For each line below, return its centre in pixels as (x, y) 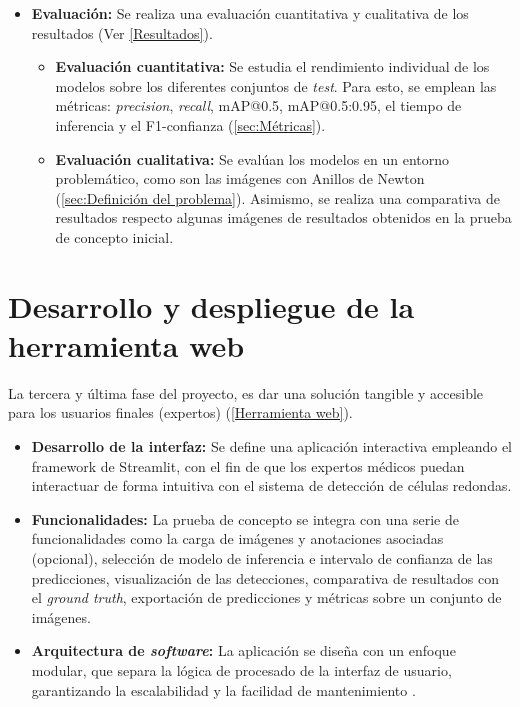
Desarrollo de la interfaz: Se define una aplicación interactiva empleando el (272, 446)
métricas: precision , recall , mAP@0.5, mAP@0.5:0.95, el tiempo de (258, 105)
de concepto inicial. (114, 236)
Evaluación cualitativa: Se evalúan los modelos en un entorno (252, 158)
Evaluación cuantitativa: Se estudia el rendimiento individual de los (272, 66)
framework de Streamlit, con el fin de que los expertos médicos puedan (248, 465)
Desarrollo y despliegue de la (211, 305)
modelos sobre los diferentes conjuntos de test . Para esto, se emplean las (276, 85)
